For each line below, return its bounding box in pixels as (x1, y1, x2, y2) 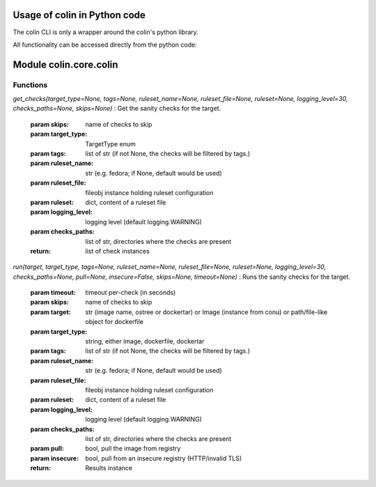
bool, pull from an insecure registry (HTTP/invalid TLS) (85, 454, 242, 463)
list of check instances (85, 247, 150, 255)
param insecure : (30, 454, 79, 463)
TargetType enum (85, 139, 136, 148)
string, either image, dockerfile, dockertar (85, 337, 205, 346)
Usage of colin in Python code (13, 9, 146, 21)
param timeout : (30, 288, 76, 297)
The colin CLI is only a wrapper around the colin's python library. (13, 28, 198, 36)
